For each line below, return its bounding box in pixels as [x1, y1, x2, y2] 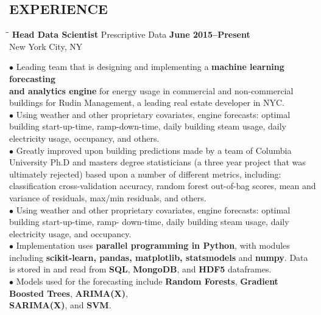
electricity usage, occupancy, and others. [9, 131, 160, 144]
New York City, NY [9, 40, 83, 52]
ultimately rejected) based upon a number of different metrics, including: [9, 167, 281, 180]
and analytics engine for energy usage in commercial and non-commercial [9, 84, 294, 97]
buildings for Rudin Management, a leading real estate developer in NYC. [9, 96, 284, 109]
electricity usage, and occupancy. [9, 227, 132, 240]
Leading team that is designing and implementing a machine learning [16, 60, 284, 73]
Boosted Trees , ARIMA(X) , [9, 286, 128, 299]
